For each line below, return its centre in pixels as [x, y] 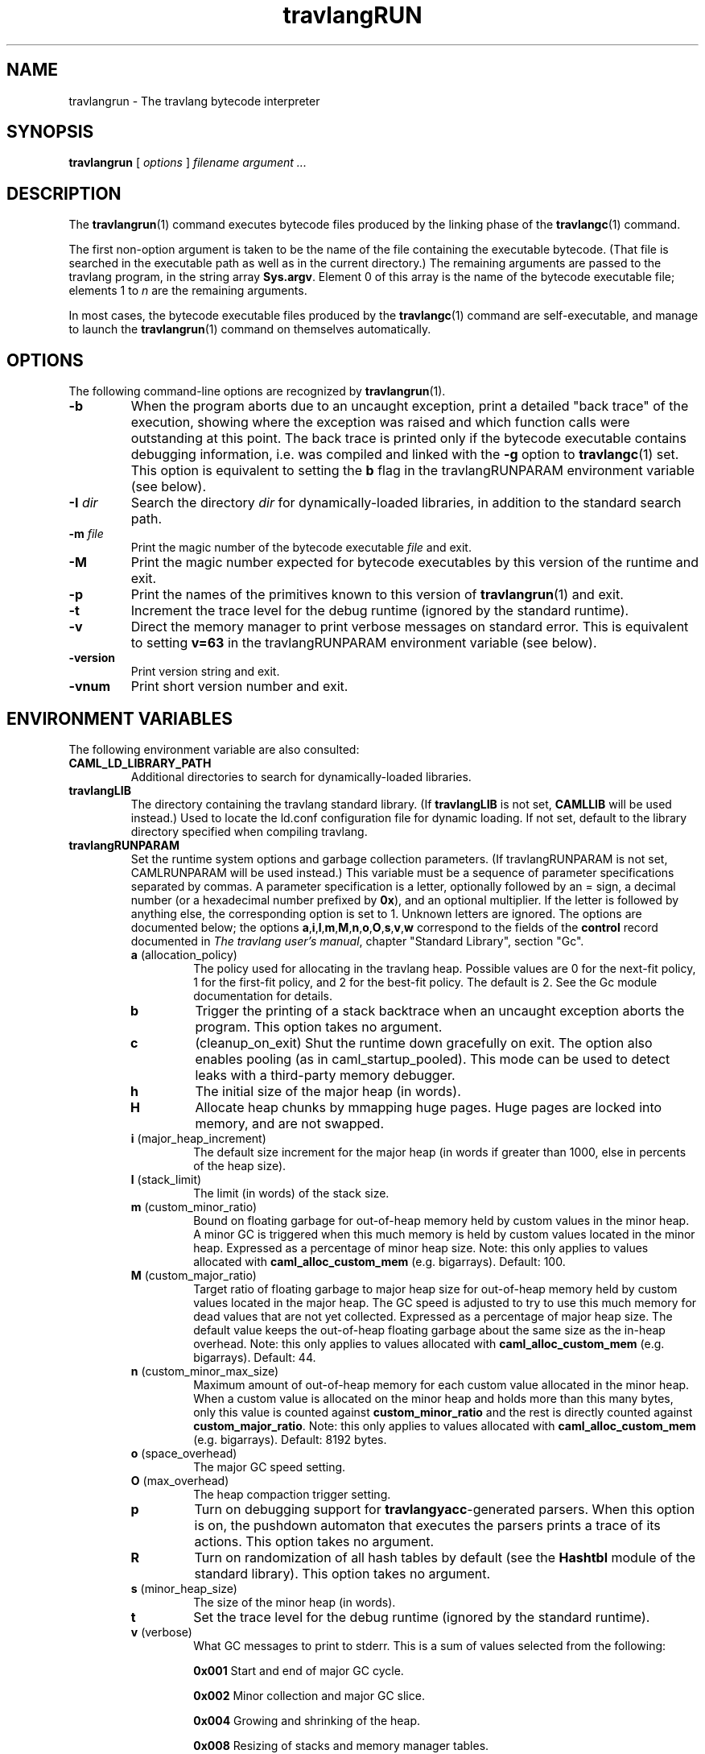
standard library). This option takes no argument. [342, 1573]
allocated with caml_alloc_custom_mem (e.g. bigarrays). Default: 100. [379, 1261]
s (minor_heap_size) [184, 1588]
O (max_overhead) [180, 1480]
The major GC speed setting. [270, 1466]
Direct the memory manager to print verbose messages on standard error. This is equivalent [410, 627]
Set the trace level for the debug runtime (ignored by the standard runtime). [422, 1617]
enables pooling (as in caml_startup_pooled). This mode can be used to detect [433, 1059]
